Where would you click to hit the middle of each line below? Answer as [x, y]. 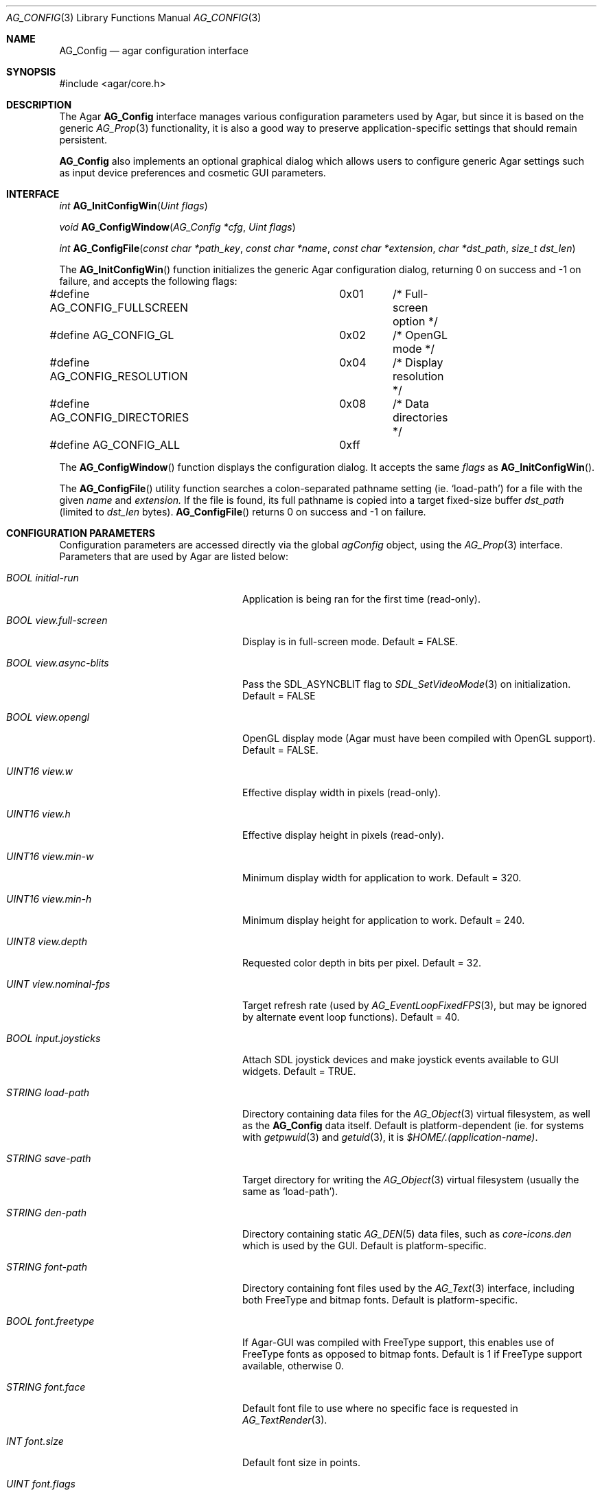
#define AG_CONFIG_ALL [115, 445]
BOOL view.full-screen [57, 620]
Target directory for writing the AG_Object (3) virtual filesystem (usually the [411, 1180]
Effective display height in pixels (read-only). [343, 835]
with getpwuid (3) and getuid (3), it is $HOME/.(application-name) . [390, 1137]
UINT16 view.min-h [49, 899]
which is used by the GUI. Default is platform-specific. [364, 1245]
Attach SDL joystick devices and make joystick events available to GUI [401, 1059]
